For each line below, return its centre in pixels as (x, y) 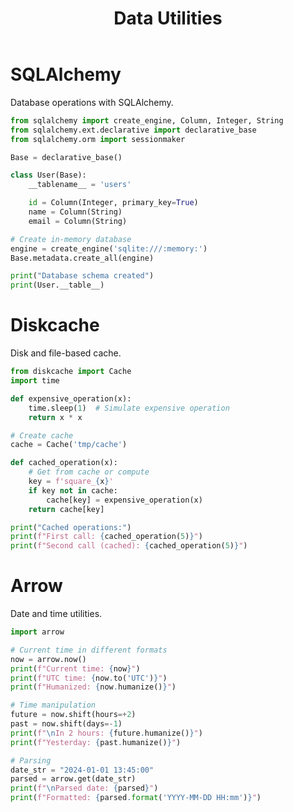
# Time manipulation (53, 705)
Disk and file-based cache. (66, 353)
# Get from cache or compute (89, 472)
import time (35, 381)
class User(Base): (48, 175)
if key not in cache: (73, 490)
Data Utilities (168, 18)
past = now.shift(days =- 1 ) (66, 724)
